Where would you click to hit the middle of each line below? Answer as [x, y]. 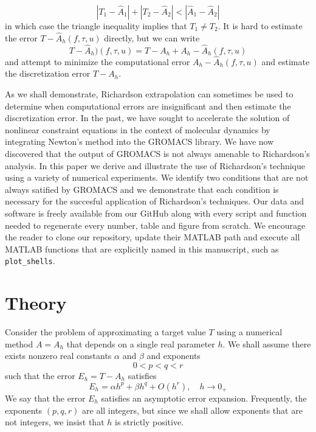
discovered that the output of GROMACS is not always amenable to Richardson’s [157, 153]
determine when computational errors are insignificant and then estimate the [148, 106]
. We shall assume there [267, 343]
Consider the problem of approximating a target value [105, 332]
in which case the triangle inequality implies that [96, 26]
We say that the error [45, 398]
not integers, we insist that [55, 422]
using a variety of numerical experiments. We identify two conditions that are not [157, 177]
